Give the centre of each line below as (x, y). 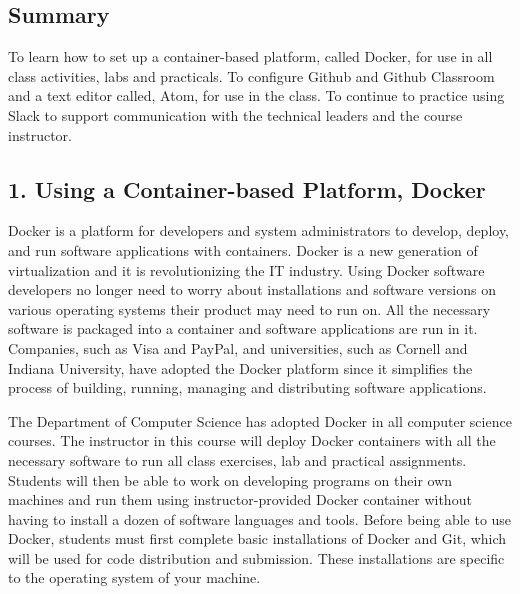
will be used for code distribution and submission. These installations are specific (256, 557)
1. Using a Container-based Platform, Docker (247, 188)
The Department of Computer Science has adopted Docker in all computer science (260, 420)
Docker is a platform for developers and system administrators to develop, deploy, (259, 230)
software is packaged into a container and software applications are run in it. (243, 328)
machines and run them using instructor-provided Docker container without (240, 499)
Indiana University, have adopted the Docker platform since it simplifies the (240, 367)
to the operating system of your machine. (134, 577)
